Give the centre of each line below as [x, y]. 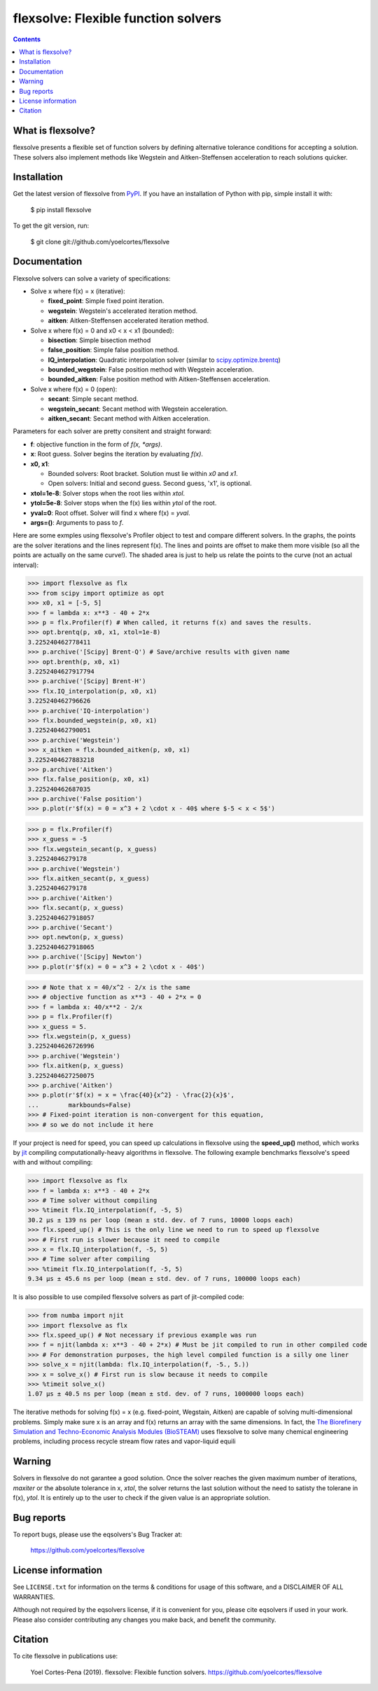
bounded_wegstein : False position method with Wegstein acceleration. [151, 370]
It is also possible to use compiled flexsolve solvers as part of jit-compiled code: [128, 1297]
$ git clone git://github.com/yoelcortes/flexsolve [100, 241]
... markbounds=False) [79, 1105]
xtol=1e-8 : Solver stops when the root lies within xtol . [108, 493]
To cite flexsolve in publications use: [65, 1656]
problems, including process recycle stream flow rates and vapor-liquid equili [124, 1441]
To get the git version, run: [51, 226]
